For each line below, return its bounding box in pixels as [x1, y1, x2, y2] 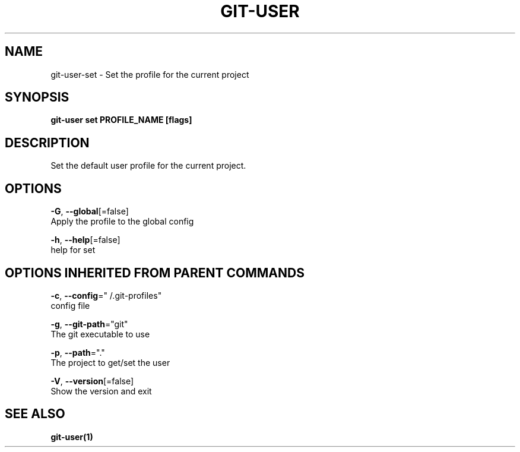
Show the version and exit [50, 385, 152, 396]
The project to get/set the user [50, 357, 170, 368]
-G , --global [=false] [50, 206, 129, 217]
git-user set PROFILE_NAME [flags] [50, 115, 192, 125]
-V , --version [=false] [50, 375, 134, 386]
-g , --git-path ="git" [50, 318, 128, 329]
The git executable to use [50, 328, 150, 339]
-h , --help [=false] [50, 235, 121, 245]
